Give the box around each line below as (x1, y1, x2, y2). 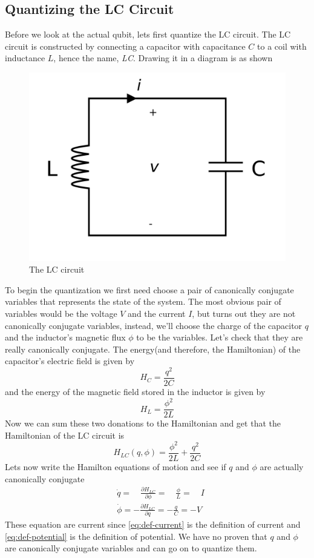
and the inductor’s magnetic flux (5, 331, 126, 344)
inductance (5, 51, 45, 64)
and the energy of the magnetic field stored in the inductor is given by (5, 385, 266, 398)
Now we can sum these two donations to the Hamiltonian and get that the (5, 417, 281, 430)
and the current (128, 307, 186, 319)
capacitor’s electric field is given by (5, 354, 135, 367)
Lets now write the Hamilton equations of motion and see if (5, 460, 226, 473)
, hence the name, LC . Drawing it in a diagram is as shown (53, 51, 273, 64)
